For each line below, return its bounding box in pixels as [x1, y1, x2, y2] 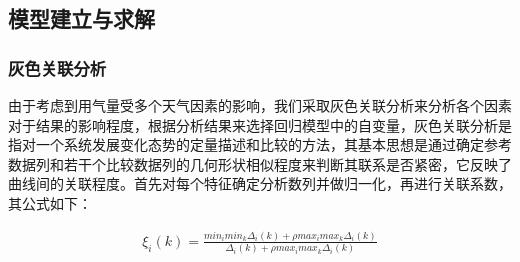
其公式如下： [8, 192, 92, 213]
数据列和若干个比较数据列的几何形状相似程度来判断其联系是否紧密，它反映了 [8, 153, 512, 174]
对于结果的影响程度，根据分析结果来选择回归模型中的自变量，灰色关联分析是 [8, 114, 512, 135]
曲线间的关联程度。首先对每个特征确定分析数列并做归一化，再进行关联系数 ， [8, 173, 512, 194]
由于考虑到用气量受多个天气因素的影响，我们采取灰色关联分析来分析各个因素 [8, 95, 512, 115]
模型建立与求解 [8, 3, 155, 34]
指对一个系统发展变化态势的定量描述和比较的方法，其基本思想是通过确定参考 [8, 134, 512, 155]
